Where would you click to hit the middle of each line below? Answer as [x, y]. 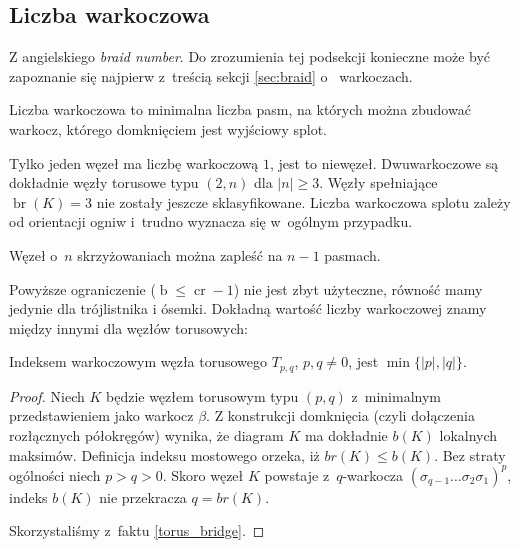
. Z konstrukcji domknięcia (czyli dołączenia [340, 415]
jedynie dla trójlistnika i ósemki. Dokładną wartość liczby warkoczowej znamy [248, 308]
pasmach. [352, 254]
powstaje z [297, 474]
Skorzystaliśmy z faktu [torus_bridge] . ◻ [137, 530]
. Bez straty [470, 454]
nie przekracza [143, 496]
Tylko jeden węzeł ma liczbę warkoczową [134, 162]
